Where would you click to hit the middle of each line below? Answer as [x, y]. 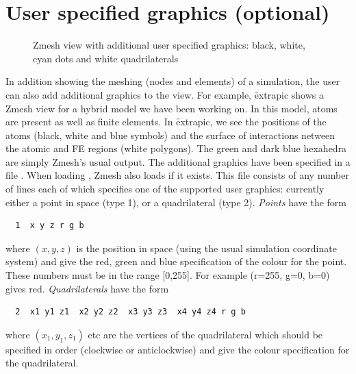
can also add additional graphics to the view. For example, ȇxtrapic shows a [165, 94]
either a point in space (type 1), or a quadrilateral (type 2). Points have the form [176, 202]
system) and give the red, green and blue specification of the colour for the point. [176, 261]
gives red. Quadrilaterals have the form [87, 288]
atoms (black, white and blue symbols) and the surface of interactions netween [170, 135]
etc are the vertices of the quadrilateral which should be [205, 334]
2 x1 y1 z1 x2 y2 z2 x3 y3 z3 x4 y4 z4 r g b [130, 312]
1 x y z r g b [50, 226]
